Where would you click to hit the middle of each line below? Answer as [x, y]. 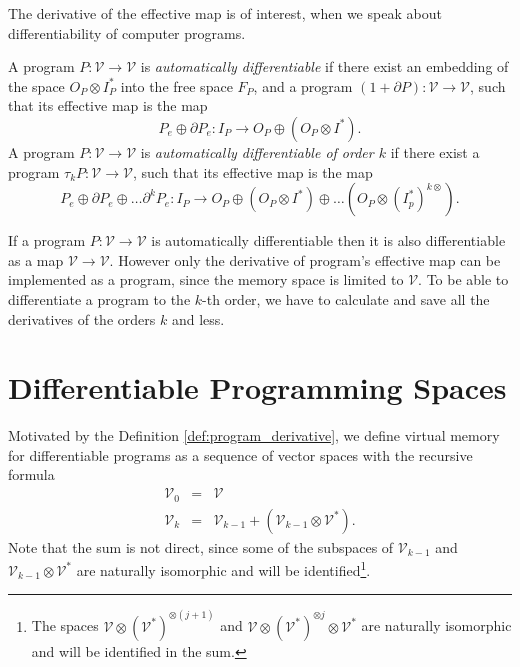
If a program [47, 240]
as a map [36, 259]
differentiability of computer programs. [127, 32]
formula [31, 474]
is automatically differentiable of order [257, 151]
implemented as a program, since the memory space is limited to [206, 279]
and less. [198, 318]
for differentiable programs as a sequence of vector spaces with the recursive [240, 454]
